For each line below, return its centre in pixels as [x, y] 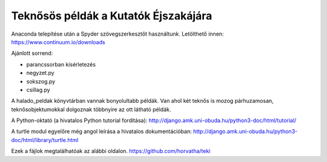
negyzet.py [40, 73]
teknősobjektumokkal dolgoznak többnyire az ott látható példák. [91, 109]
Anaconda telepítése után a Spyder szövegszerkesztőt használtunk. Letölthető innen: [117, 34]
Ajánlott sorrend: [32, 53]
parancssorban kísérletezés [61, 64]
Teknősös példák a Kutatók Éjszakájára [112, 16]
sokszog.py [41, 81]
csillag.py [38, 89]
